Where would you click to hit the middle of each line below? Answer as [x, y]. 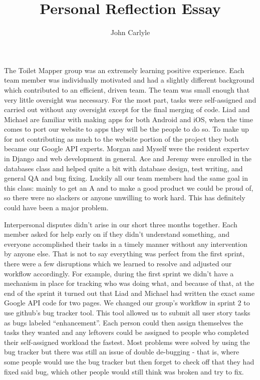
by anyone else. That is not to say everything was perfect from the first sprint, [124, 254]
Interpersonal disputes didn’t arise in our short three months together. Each [121, 224]
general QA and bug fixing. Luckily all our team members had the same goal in [126, 178]
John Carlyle [130, 32]
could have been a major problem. [56, 208]
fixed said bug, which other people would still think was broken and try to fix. [124, 371]
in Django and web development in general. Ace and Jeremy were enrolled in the [128, 158]
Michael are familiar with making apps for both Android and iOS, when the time [128, 119]
